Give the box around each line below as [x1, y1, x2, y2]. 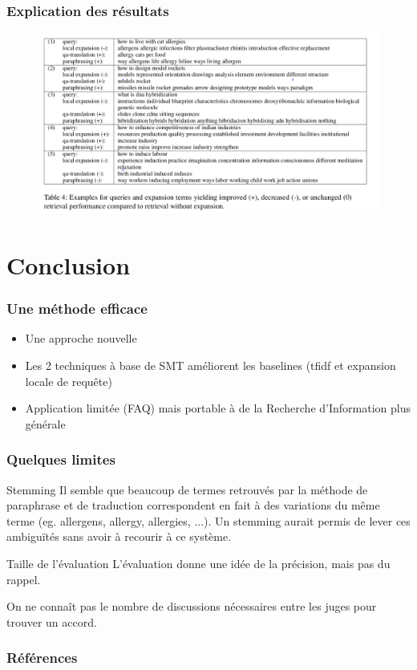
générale [25, 415, 66, 432]
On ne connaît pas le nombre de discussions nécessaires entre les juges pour [6, 598, 377, 615]
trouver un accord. [6, 613, 97, 630]
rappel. [6, 571, 41, 587]
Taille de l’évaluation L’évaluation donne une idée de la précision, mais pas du [6, 555, 391, 572]
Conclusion [6, 249, 131, 282]
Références [6, 648, 78, 668]
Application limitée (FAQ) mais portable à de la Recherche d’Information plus [25, 400, 411, 416]
